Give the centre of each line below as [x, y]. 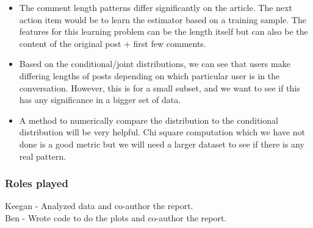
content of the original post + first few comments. [113, 43]
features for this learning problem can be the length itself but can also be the [164, 31]
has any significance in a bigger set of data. [100, 100]
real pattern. [43, 156]
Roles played [37, 183]
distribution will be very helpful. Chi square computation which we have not [162, 132]
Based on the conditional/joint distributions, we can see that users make [155, 64]
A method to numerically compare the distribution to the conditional [149, 120]
